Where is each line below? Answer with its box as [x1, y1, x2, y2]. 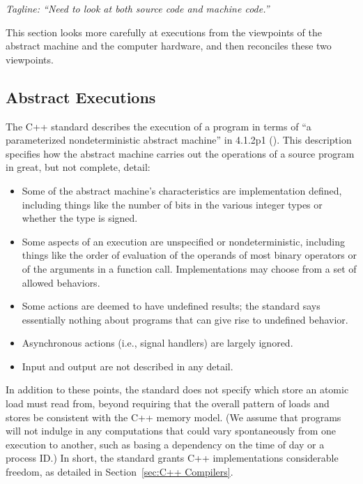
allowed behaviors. [22, 275, 100, 289]
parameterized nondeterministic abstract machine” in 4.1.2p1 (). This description [6, 133, 352, 147]
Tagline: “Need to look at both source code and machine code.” [6, 1, 270, 15]
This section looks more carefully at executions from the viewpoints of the [6, 24, 322, 39]
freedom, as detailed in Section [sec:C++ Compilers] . [6, 464, 233, 479]
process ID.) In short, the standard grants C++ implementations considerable [6, 451, 339, 465]
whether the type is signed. [22, 211, 138, 225]
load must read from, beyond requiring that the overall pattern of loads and [6, 396, 330, 411]
